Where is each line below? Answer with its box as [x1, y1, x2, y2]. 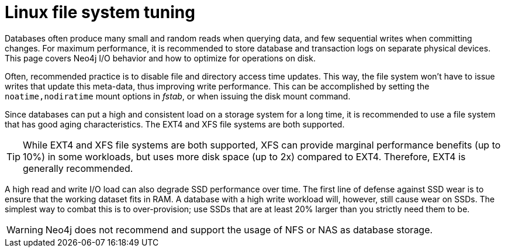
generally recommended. [23, 162, 133, 174]
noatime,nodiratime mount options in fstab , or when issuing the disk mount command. [5, 91, 351, 101]
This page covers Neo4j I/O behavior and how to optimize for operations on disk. [5, 53, 316, 63]
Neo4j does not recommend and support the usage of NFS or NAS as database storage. [45, 223, 433, 236]
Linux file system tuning [5, 2, 195, 22]
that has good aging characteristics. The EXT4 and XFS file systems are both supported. [5, 119, 345, 129]
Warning [6, 223, 43, 236]
